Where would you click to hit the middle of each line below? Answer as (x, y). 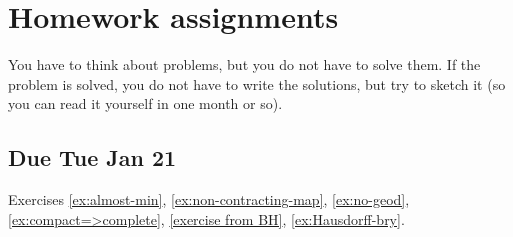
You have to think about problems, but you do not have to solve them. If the (244, 64)
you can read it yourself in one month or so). (145, 103)
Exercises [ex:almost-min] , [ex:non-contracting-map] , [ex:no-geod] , (209, 199)
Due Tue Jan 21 (92, 157)
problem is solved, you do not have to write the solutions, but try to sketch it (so (257, 83)
